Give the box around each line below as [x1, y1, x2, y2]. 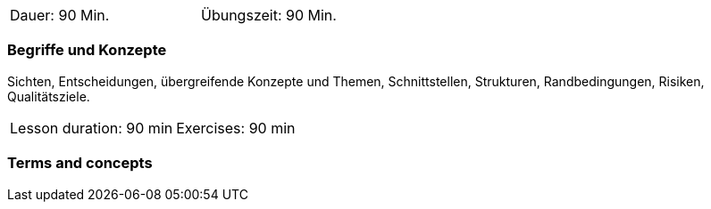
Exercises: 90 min [176, 118, 296, 137]
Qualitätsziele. [7, 88, 90, 104]
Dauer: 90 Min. [10, 6, 110, 24]
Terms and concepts [7, 154, 153, 173]
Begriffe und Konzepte [7, 41, 167, 60]
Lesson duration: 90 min [10, 118, 173, 137]
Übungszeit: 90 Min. [201, 6, 337, 24]
